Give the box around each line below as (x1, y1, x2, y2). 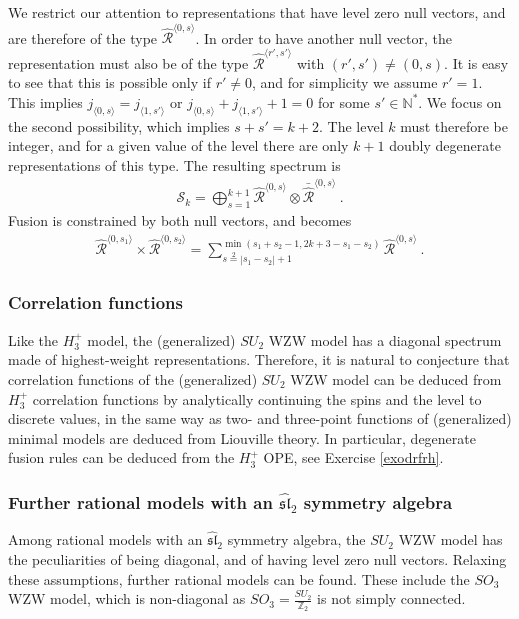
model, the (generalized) (87, 329, 236, 350)
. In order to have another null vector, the (195, 27, 452, 48)
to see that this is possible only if (8, 72, 211, 93)
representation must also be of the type (8, 52, 249, 73)
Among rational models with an (8, 529, 203, 550)
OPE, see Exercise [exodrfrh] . (263, 447, 444, 468)
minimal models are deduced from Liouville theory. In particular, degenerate (8, 427, 476, 448)
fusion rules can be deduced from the (8, 447, 235, 468)
